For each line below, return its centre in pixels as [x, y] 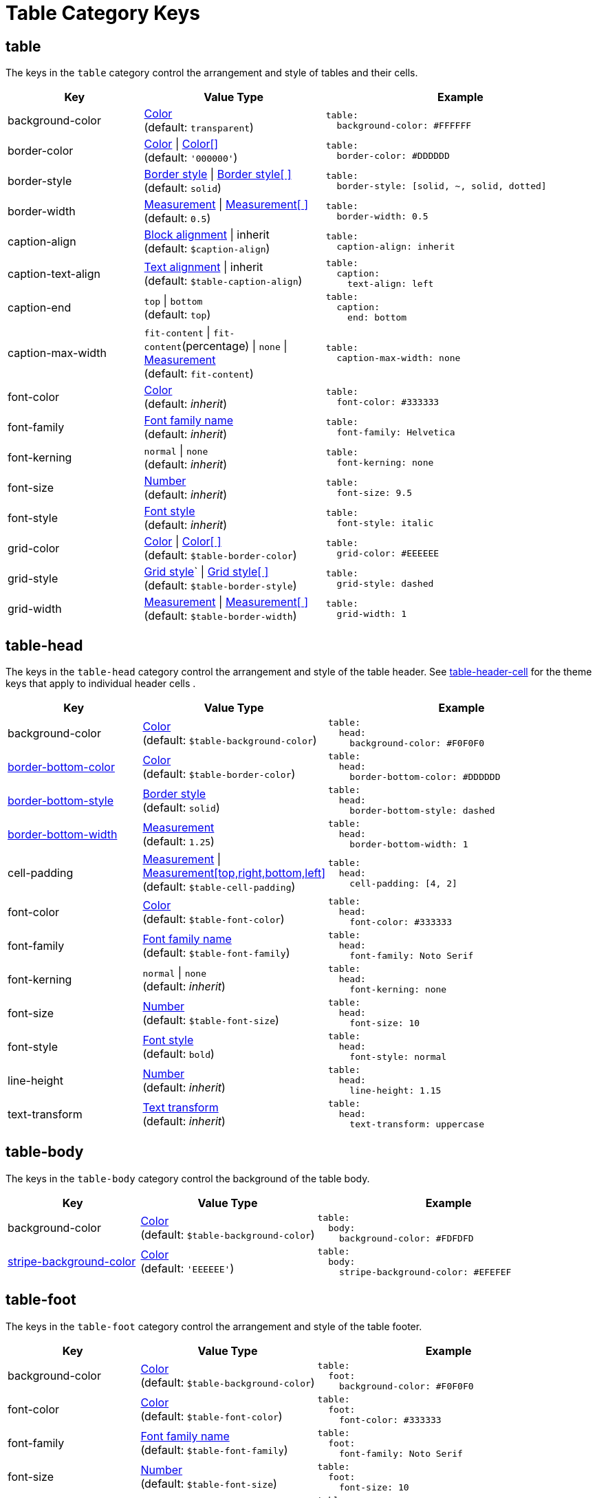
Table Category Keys [103, 13]
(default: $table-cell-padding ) [219, 887]
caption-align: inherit [396, 247]
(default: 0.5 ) [177, 218]
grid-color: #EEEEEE [388, 554]
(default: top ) [177, 314]
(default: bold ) [178, 1053]
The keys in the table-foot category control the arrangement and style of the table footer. [214, 1326]
